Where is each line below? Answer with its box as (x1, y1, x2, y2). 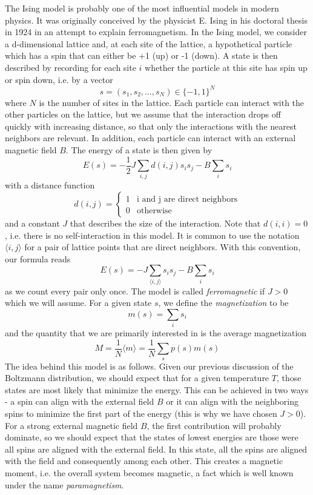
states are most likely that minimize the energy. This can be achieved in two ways (5, 383, 309, 396)
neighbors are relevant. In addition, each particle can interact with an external (5, 131, 296, 144)
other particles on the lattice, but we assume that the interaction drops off (5, 108, 281, 121)
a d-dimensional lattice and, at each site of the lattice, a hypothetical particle (5, 37, 292, 50)
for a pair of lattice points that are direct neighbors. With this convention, (24, 241, 301, 253)
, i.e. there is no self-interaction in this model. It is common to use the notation (5, 228, 300, 241)
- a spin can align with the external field (5, 395, 154, 408)
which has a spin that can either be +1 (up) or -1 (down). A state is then (5, 49, 278, 62)
